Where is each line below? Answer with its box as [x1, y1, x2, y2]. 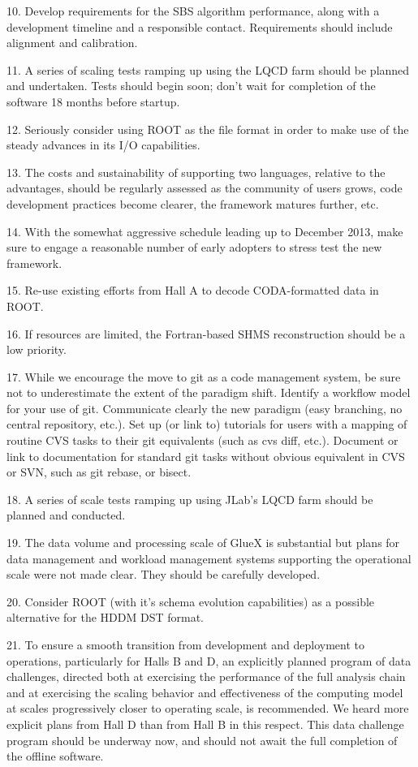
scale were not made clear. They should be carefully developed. [6, 566, 321, 583]
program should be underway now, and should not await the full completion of [6, 731, 398, 748]
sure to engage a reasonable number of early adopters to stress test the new [6, 239, 382, 256]
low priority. [6, 341, 67, 358]
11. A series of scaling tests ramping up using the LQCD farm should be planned [6, 61, 410, 78]
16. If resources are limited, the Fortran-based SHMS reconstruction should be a [6, 325, 406, 342]
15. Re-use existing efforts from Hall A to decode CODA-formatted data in [6, 282, 379, 299]
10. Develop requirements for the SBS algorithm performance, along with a [6, 2, 380, 19]
